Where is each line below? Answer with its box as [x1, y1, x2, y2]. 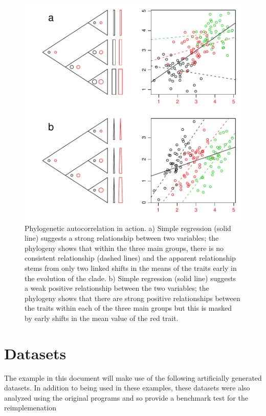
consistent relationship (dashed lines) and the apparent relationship [25, 252, 236, 263]
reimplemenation [4, 402, 56, 413]
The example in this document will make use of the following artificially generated [4, 372, 262, 383]
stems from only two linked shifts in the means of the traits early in [25, 262, 237, 273]
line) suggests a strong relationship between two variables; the [25, 233, 219, 243]
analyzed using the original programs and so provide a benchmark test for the [4, 392, 248, 403]
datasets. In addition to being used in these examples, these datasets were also [4, 382, 250, 393]
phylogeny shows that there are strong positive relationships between [25, 292, 240, 303]
